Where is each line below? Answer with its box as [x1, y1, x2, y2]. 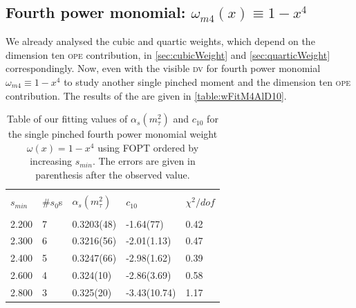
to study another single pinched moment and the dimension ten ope [64, 74, 351, 89]
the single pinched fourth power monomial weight [8, 127, 218, 141]
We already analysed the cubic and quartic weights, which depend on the [6, 34, 315, 48]
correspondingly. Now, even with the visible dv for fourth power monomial [6, 61, 321, 75]
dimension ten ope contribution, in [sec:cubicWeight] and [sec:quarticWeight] [6, 47, 330, 62]
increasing [30, 154, 73, 168]
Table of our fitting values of [7, 111, 128, 126]
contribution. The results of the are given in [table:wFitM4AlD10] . [6, 88, 287, 102]
